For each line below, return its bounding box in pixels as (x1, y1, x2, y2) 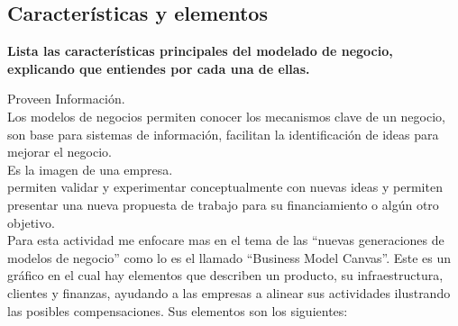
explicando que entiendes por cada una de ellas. (7, 59, 310, 77)
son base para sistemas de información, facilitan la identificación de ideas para (7, 124, 439, 143)
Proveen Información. (7, 89, 125, 108)
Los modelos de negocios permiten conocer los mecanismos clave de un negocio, (7, 106, 445, 125)
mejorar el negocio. (7, 142, 112, 161)
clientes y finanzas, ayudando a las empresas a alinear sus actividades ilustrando (7, 283, 451, 302)
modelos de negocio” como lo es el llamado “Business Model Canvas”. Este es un (7, 248, 452, 267)
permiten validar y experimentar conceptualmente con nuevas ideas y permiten (7, 177, 443, 196)
